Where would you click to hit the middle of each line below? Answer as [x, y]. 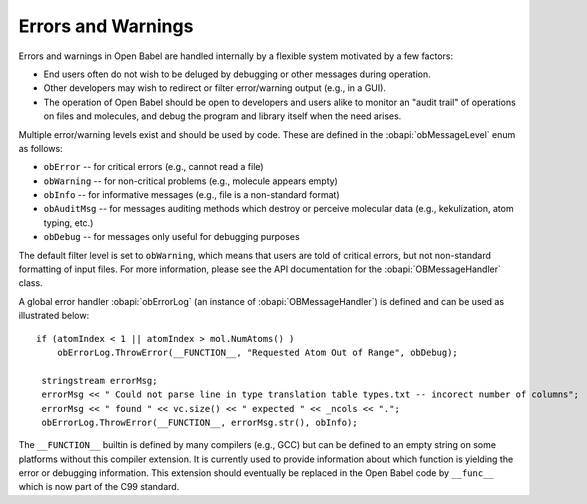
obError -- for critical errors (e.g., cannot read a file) [153, 167]
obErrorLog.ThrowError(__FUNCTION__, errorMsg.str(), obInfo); [200, 422]
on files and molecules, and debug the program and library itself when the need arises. [222, 116]
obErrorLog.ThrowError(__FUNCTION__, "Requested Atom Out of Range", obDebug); [257, 352]
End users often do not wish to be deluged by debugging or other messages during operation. [237, 74]
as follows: [41, 148]
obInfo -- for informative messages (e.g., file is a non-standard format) [191, 195]
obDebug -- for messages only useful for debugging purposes [171, 237]
